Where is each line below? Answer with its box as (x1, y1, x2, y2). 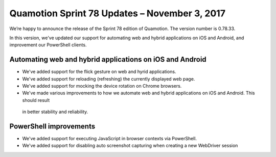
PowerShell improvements (9, 122, 96, 130)
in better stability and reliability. (22, 109, 88, 115)
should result (22, 97, 50, 103)
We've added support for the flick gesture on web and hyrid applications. (22, 69, 176, 75)
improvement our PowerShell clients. (9, 42, 87, 48)
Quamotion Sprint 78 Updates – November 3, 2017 (9, 8, 226, 19)
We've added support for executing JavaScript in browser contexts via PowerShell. (22, 136, 197, 142)
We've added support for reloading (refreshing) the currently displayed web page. (22, 75, 195, 82)
